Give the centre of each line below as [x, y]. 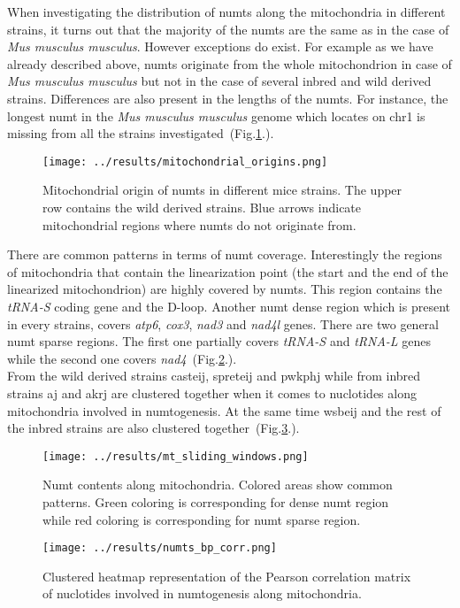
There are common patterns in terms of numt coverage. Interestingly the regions [225, 254]
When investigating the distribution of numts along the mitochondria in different [226, 12]
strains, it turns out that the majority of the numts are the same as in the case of [228, 29]
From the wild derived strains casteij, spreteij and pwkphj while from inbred [214, 376]
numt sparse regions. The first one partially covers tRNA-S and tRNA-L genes [219, 341]
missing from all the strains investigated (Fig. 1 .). [141, 133]
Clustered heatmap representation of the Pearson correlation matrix [227, 576]
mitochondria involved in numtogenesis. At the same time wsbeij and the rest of [224, 410]
